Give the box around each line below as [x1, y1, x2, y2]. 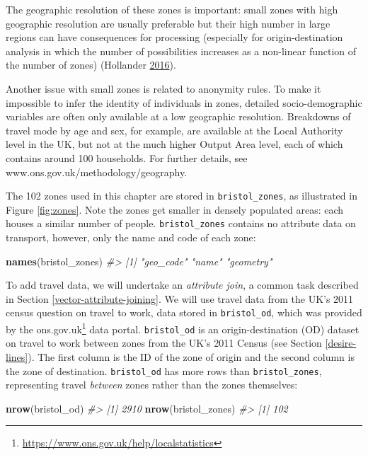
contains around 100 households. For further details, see [6, 150, 248, 165]
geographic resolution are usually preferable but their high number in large [6, 16, 330, 30]
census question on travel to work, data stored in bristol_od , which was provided [6, 305, 362, 320]
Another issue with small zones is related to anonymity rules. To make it [6, 81, 321, 96]
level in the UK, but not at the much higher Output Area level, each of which [6, 137, 343, 151]
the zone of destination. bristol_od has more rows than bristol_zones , [6, 363, 322, 378]
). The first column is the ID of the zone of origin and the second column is [28, 349, 355, 364]
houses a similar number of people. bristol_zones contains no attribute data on [6, 216, 356, 231]
